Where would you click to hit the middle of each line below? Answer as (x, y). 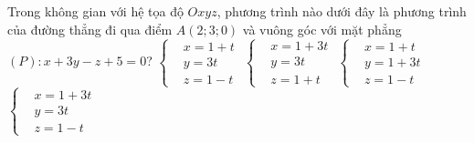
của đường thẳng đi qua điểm (90, 29)
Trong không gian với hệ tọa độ (95, 11)
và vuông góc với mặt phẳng (322, 29)
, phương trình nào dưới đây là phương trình (342, 11)
